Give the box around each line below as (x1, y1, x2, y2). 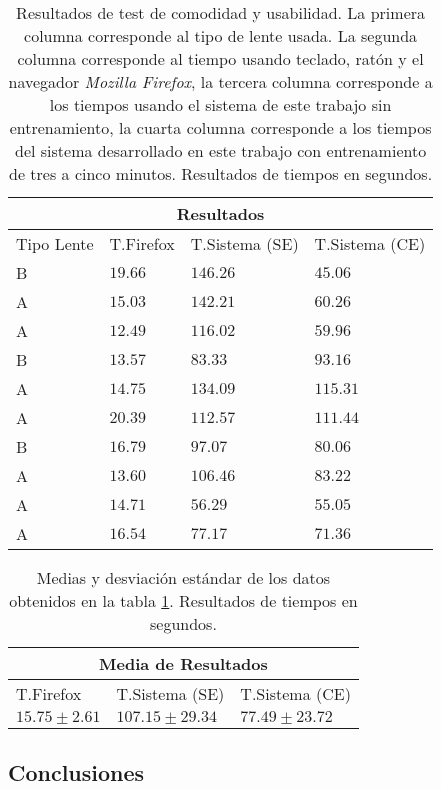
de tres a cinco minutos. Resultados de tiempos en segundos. (9, 162, 433, 185)
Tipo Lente (16, 232, 94, 255)
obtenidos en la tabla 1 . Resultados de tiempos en (9, 589, 358, 612)
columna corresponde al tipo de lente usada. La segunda (24, 24, 418, 47)
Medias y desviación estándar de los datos (36, 566, 331, 589)
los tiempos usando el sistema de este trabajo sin (49, 93, 392, 116)
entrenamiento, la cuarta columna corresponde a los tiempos (9, 116, 432, 139)
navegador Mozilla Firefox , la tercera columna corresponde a (8, 70, 433, 93)
